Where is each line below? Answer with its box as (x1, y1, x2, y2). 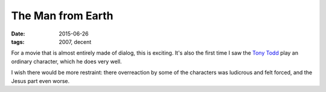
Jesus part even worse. (11, 77, 70, 84)
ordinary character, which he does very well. (11, 58, 122, 65)
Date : (11, 30, 25, 37)
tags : (11, 38, 25, 45)
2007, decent (59, 38, 92, 45)
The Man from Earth (11, 9, 114, 22)
